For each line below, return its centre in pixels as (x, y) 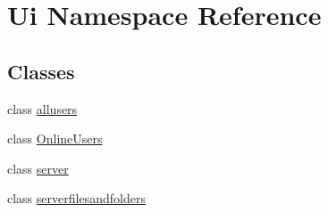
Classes (41, 71)
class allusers (42, 108)
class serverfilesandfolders (76, 198)
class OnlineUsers (55, 139)
